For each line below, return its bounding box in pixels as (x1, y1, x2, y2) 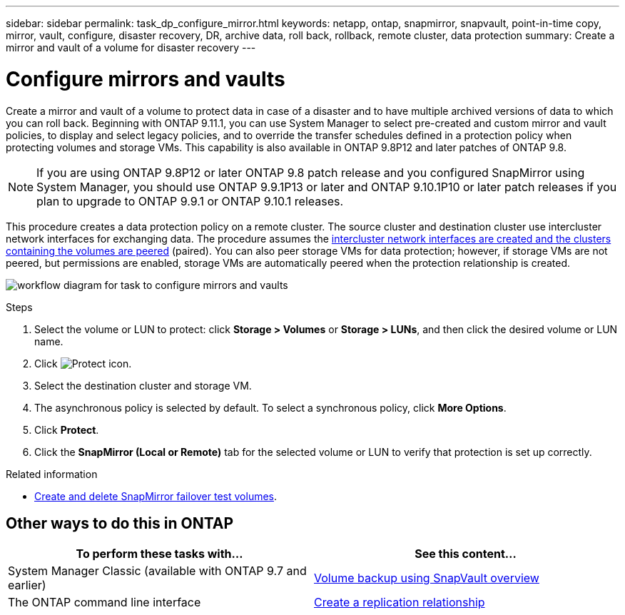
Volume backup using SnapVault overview (314, 571, 539, 586)
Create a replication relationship (314, 595, 485, 610)
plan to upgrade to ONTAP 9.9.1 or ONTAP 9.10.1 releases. (36, 193, 344, 208)
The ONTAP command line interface (8, 595, 201, 610)
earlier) (8, 578, 46, 593)
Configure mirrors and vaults (6, 66, 285, 91)
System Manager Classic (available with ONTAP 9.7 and (8, 564, 307, 579)
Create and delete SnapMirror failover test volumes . (34, 489, 278, 502)
